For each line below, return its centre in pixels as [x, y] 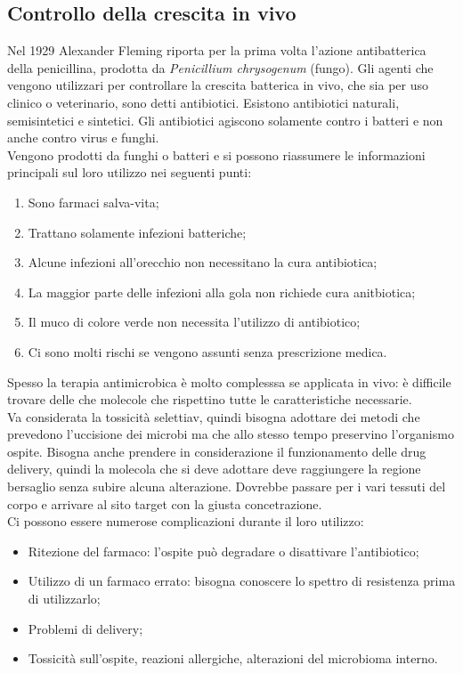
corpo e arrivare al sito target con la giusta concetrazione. [165, 503]
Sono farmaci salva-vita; [93, 202]
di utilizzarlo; [64, 599]
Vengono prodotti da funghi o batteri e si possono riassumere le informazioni [216, 154]
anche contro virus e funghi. [83, 138]
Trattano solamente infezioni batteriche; [137, 232]
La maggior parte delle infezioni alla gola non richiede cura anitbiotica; [222, 292]
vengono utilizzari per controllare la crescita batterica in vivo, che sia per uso [218, 85]
